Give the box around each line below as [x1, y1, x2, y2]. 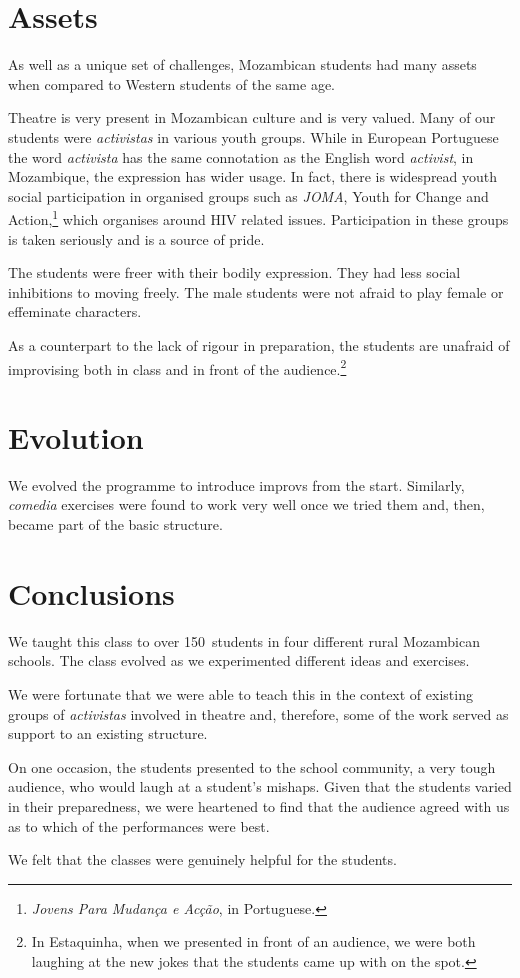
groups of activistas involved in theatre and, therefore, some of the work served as [8, 703, 509, 724]
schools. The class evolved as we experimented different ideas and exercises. [8, 650, 470, 671]
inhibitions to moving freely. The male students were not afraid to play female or [8, 281, 504, 302]
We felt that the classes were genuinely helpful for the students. [8, 849, 397, 870]
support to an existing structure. [8, 723, 208, 744]
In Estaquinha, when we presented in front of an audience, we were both [31, 931, 476, 952]
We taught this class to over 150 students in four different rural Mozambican [8, 630, 480, 651]
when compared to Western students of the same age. [8, 73, 336, 94]
